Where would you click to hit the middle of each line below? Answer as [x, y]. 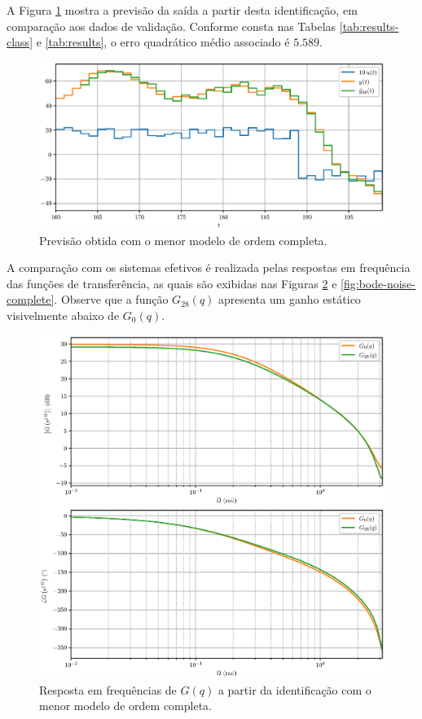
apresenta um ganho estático [290, 299]
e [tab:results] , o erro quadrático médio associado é [163, 42]
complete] [31, 299]
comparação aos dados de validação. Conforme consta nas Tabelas [171, 26]
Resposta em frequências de [108, 689]
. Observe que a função [111, 299]
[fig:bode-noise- [378, 283]
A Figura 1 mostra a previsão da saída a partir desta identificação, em [182, 10]
